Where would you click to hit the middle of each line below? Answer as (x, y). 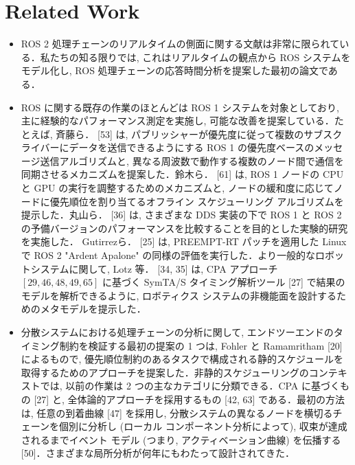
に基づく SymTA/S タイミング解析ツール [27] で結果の (224, 282)
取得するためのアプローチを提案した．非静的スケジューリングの (165, 372)
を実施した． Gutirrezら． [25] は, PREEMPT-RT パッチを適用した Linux (184, 241)
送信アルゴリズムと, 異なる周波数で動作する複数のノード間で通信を (192, 160)
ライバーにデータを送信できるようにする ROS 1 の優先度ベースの (168, 147)
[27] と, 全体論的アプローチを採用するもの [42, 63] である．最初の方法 (189, 399)
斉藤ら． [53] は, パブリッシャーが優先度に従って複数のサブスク (199, 134)
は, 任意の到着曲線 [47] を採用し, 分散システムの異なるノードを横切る (177, 412)
